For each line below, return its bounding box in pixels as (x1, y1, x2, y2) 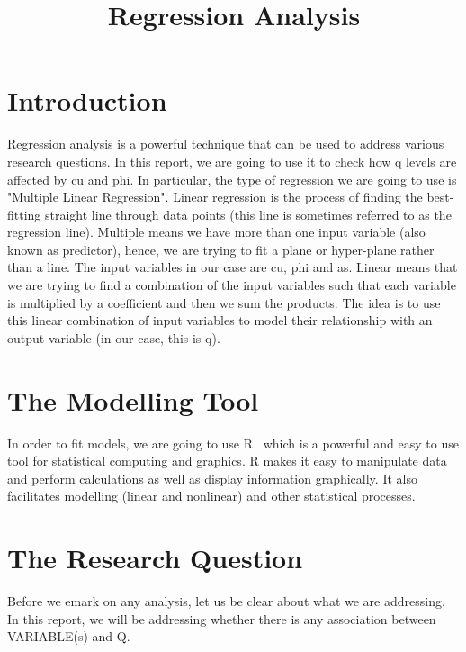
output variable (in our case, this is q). (7, 328, 220, 347)
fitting (7, 204, 41, 223)
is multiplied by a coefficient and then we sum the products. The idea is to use (7, 293, 441, 312)
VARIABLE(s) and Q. (7, 627, 130, 646)
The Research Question (7, 539, 303, 576)
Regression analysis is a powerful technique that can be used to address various (7, 134, 444, 153)
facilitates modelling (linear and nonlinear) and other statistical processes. (7, 486, 416, 505)
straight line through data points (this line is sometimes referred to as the (45, 204, 452, 223)
